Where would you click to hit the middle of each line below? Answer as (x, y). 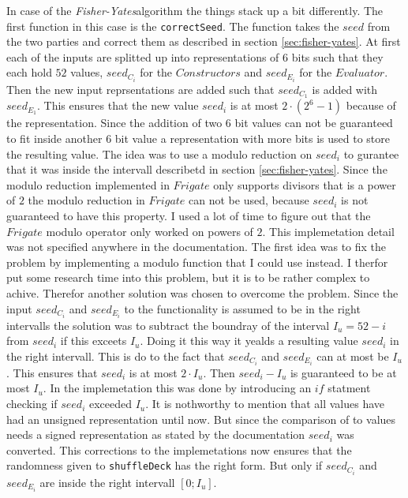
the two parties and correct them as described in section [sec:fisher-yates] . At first (204, 41)
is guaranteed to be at (343, 372)
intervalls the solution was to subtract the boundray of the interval (168, 325)
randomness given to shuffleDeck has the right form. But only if (165, 465)
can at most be (353, 356)
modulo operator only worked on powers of (150, 231)
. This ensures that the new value (118, 105)
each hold (29, 72)
